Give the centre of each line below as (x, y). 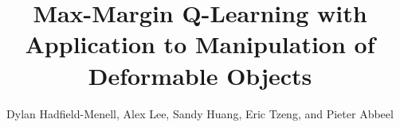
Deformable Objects (200, 75)
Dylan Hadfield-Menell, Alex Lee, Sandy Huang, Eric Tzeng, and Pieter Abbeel (200, 113)
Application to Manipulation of (200, 44)
